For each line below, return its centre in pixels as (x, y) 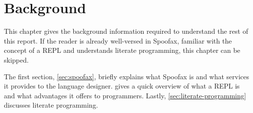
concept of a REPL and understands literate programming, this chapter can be (122, 50)
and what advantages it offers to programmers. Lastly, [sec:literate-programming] (125, 95)
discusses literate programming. (51, 105)
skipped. (16, 59)
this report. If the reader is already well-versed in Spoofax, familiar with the (118, 40)
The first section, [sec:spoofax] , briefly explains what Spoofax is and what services (127, 76)
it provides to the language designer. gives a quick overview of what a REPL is (122, 86)
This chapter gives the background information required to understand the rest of (126, 31)
